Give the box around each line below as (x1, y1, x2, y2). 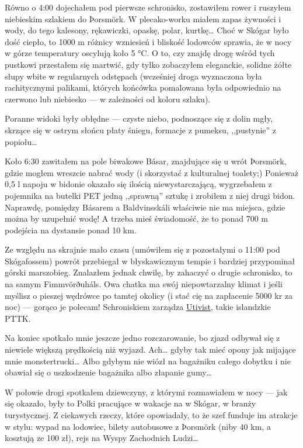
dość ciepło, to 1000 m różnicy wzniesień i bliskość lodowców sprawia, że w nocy (5, 35, 292, 47)
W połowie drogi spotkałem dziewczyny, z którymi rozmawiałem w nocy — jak (5, 385, 288, 398)
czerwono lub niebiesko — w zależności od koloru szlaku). (5, 92, 211, 105)
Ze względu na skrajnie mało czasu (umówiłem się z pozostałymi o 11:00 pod (5, 243, 280, 256)
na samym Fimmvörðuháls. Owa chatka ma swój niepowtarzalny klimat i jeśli (5, 278, 283, 290)
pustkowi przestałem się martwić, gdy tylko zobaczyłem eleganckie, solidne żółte (5, 58, 292, 70)
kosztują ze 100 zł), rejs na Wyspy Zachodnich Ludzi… (5, 432, 198, 444)
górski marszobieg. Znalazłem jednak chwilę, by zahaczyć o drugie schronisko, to (5, 266, 292, 278)
